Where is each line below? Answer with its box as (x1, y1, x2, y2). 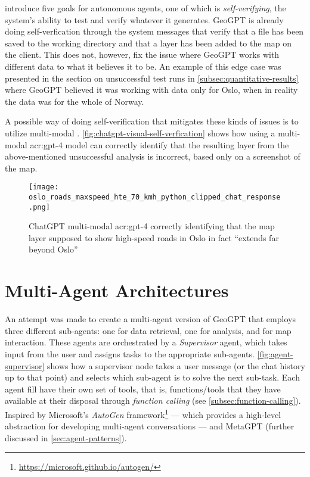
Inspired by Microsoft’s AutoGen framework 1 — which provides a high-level (5, 406, 281, 420)
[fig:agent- (257, 347, 293, 360)
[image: (29, 183, 59, 192)
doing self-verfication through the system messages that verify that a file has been (5, 25, 304, 38)
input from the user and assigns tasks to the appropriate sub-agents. (5, 347, 255, 360)
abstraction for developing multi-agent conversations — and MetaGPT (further (5, 420, 294, 432)
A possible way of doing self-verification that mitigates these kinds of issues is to (5, 115, 299, 127)
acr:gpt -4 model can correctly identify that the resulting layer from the (30, 138, 289, 151)
